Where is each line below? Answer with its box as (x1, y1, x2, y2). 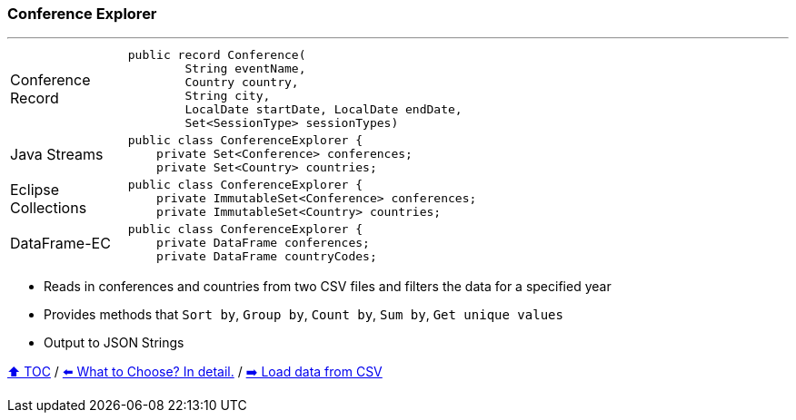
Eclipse (10, 180, 60, 199)
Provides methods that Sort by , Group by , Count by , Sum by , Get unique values (44, 307, 563, 323)
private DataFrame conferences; (156, 236, 370, 250)
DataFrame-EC (10, 233, 111, 252)
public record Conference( (127, 48, 306, 63)
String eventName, (184, 62, 306, 76)
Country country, (184, 75, 299, 90)
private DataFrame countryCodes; (156, 249, 377, 264)
